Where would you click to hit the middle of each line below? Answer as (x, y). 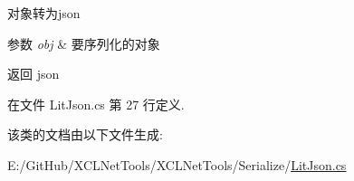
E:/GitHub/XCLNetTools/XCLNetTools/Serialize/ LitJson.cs (177, 164)
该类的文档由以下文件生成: (85, 134)
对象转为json (44, 13)
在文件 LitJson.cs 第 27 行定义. (96, 104)
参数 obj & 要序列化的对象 (84, 43)
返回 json (33, 74)
